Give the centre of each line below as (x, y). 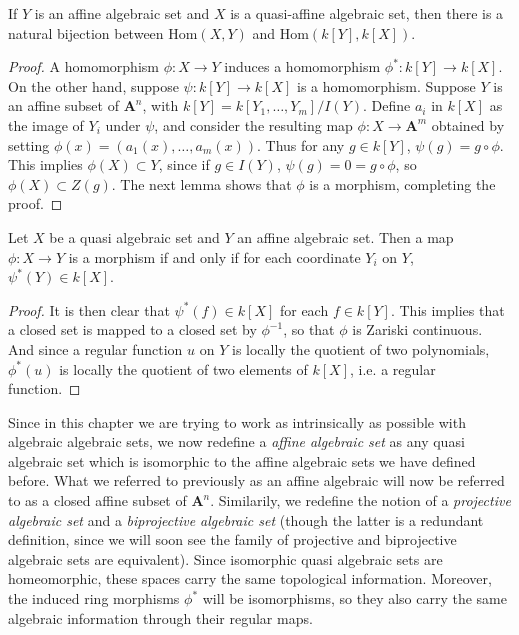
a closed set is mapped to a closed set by (132, 329)
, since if (184, 164)
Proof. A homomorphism (83, 66)
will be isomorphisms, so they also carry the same (355, 598)
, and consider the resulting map (253, 124)
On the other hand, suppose (93, 85)
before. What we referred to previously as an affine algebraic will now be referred (256, 480)
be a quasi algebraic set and (134, 236)
